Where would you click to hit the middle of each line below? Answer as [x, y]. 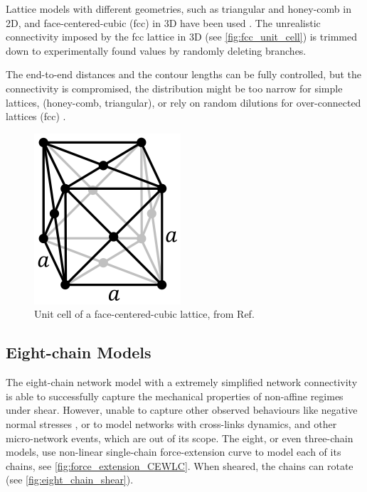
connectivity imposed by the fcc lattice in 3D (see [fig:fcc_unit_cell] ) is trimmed [181, 37]
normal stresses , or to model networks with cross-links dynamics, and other [171, 423]
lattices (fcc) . [36, 116]
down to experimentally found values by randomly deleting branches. [156, 50]
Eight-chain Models [79, 352]
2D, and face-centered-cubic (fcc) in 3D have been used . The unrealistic [163, 22]
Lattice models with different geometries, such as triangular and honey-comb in [179, 9]
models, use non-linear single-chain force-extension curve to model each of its [174, 452]
